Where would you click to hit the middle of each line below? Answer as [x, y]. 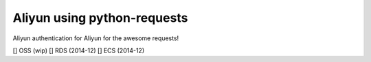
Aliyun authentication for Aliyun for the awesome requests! [96, 38]
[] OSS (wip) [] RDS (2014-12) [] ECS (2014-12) [78, 50]
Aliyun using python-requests [100, 18]
